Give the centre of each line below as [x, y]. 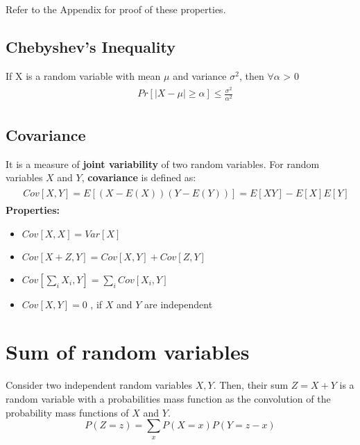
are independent [179, 304]
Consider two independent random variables [99, 385]
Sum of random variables [128, 352]
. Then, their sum [251, 385]
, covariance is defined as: [139, 177]
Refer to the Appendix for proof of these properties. [116, 9]
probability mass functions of [67, 412]
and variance [200, 75]
